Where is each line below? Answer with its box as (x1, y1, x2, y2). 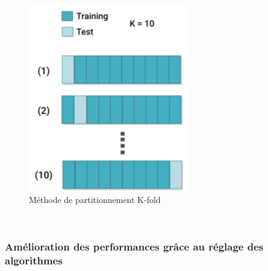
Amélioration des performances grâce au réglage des (5, 238, 264, 254)
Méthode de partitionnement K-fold (29, 193, 161, 205)
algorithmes (5, 252, 63, 267)
